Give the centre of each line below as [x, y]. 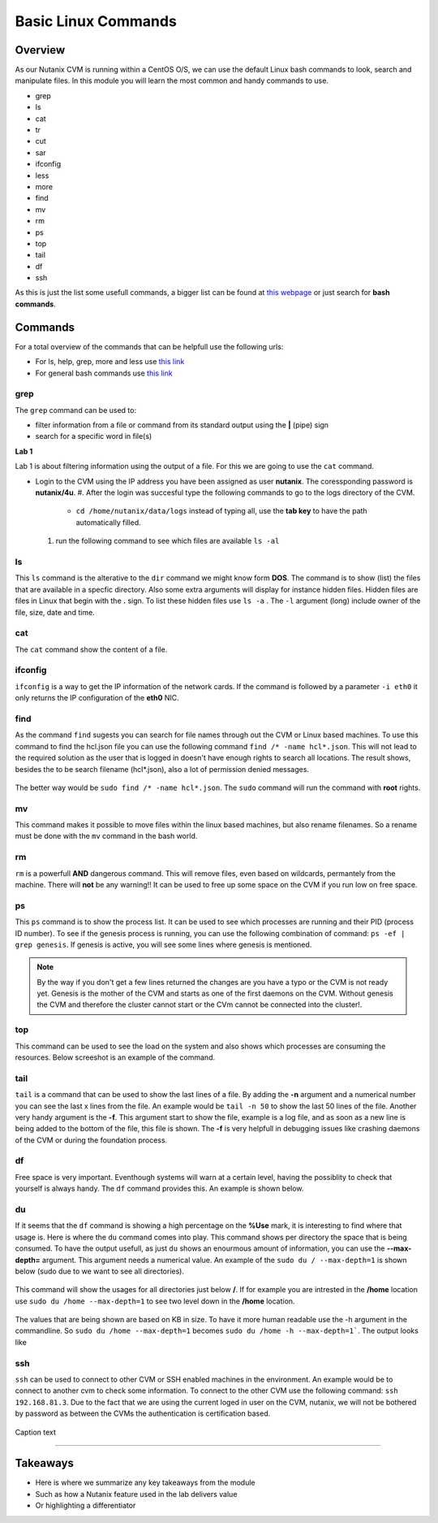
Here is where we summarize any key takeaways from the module [145, 1482]
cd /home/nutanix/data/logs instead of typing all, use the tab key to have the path [222, 511]
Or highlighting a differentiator [86, 1506]
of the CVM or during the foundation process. [91, 1140]
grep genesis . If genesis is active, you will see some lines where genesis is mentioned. [163, 944]
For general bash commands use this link [104, 373]
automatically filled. [108, 522]
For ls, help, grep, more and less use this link [110, 362]
